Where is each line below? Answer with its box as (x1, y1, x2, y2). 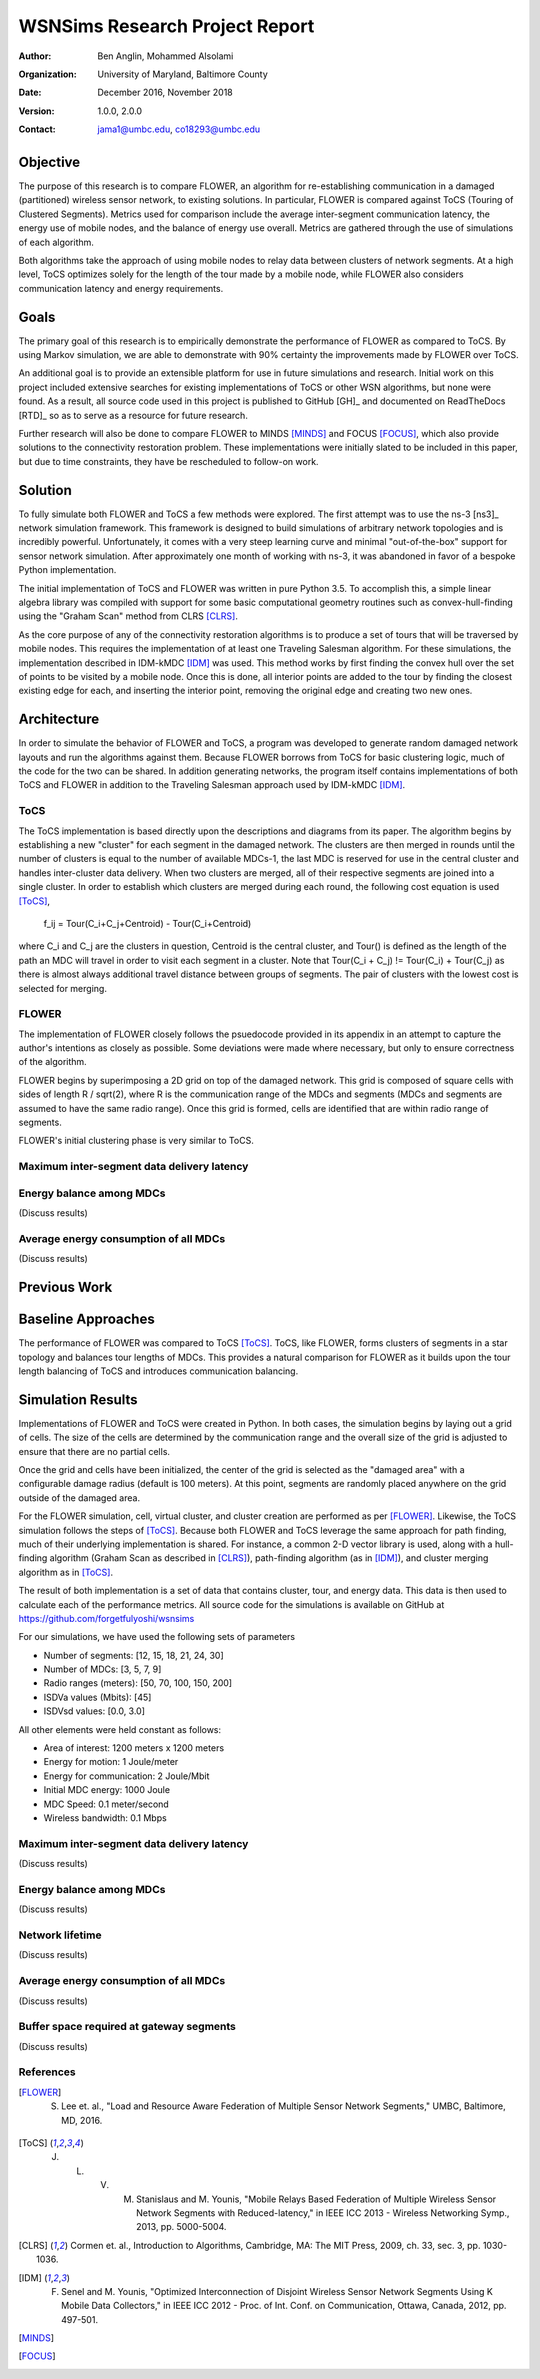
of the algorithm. (18, 1056, 87, 1068)
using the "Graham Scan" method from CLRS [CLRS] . (18, 610, 239, 622)
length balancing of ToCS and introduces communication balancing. (18, 1365, 299, 1377)
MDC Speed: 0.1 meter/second (43, 1798, 169, 1810)
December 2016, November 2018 (97, 86, 234, 99)
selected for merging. (18, 982, 107, 994)
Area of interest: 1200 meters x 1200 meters (43, 1742, 225, 1754)
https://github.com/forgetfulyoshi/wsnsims (18, 1612, 195, 1624)
